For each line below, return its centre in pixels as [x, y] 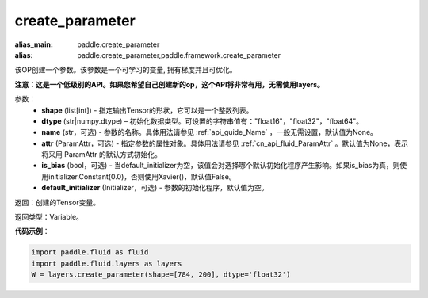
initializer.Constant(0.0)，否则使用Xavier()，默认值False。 [142, 176]
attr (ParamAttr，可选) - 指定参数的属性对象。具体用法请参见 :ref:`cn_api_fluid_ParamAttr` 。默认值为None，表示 [225, 143]
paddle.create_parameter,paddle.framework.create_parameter [179, 55]
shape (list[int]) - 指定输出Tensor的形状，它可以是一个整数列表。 [147, 110]
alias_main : [34, 44]
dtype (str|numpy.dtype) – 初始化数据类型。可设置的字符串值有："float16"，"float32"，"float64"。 [203, 121]
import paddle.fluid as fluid [90, 252]
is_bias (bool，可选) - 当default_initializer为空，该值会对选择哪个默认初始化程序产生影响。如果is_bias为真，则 [221, 166]
